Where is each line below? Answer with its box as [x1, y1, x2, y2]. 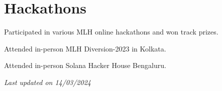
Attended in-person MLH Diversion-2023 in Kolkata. [4, 43, 166, 53]
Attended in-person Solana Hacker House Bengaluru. [4, 60, 166, 70]
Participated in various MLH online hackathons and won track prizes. [4, 26, 218, 37]
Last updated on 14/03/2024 [4, 76, 91, 87]
